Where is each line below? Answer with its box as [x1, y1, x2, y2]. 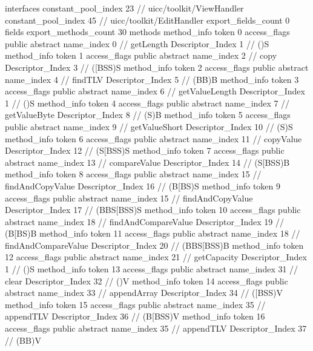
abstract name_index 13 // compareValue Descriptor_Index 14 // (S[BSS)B [5, 156, 290, 168]
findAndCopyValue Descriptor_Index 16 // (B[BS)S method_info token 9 [5, 179, 281, 192]
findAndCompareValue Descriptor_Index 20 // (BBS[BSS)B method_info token [5, 238, 304, 251]
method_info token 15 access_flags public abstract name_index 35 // [5, 298, 266, 310]
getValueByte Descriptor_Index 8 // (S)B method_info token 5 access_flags [5, 108, 291, 121]
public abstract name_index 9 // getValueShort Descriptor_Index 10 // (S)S [5, 120, 293, 133]
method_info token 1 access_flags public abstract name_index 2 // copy [5, 49, 277, 62]
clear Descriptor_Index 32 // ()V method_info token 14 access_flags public [5, 274, 288, 287]
